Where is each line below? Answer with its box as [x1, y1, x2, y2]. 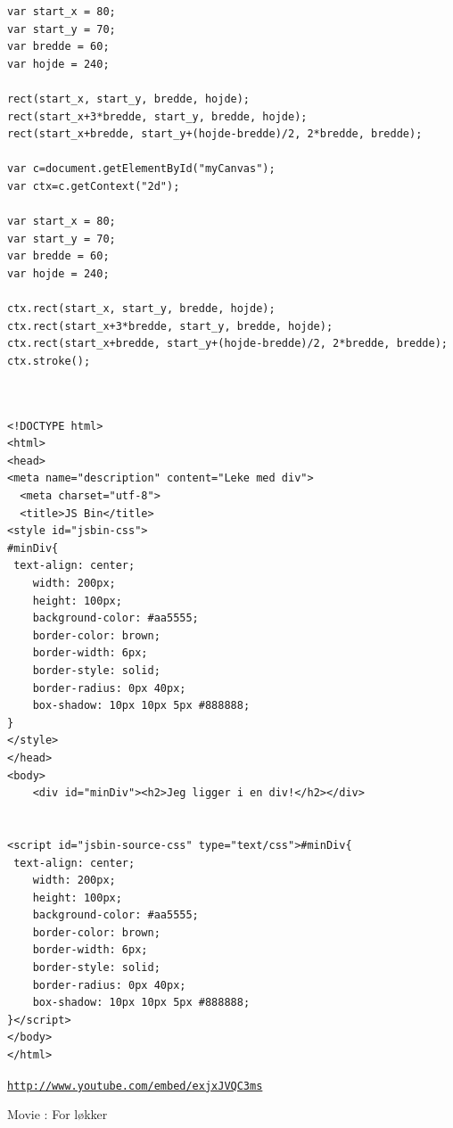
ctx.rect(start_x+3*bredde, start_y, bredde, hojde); [7, 319, 334, 333]
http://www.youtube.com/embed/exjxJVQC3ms [7, 1079, 263, 1092]
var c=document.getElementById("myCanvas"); [7, 162, 276, 176]
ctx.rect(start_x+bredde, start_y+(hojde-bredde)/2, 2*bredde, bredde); [7, 337, 448, 350]
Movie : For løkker [7, 1105, 108, 1124]
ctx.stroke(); [7, 354, 91, 367]
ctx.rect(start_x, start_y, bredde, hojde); [7, 302, 276, 316]
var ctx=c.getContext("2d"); [7, 179, 180, 193]
